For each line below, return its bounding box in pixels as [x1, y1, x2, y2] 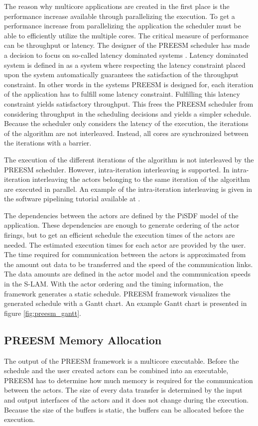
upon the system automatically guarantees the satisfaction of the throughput [4, 69, 239, 80]
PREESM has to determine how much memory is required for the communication [4, 375, 253, 385]
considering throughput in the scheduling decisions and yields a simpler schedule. [4, 108, 252, 119]
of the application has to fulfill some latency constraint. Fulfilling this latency [4, 89, 240, 99]
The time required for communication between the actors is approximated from [4, 249, 246, 260]
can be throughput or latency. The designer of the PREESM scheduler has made [4, 40, 250, 50]
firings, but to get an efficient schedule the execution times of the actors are [4, 230, 235, 240]
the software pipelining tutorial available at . [4, 193, 140, 204]
